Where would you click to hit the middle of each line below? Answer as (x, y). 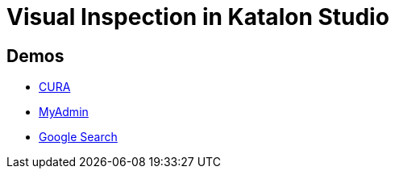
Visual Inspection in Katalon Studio (198, 17)
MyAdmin (64, 112)
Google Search (78, 137)
